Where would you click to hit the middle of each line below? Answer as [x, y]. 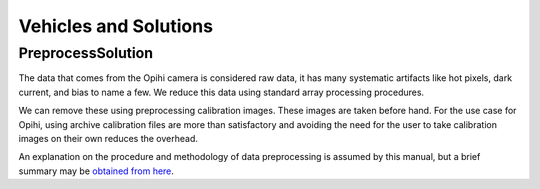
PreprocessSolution [86, 53]
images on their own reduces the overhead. [108, 138]
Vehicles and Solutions [116, 26]
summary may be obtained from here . [96, 171]
